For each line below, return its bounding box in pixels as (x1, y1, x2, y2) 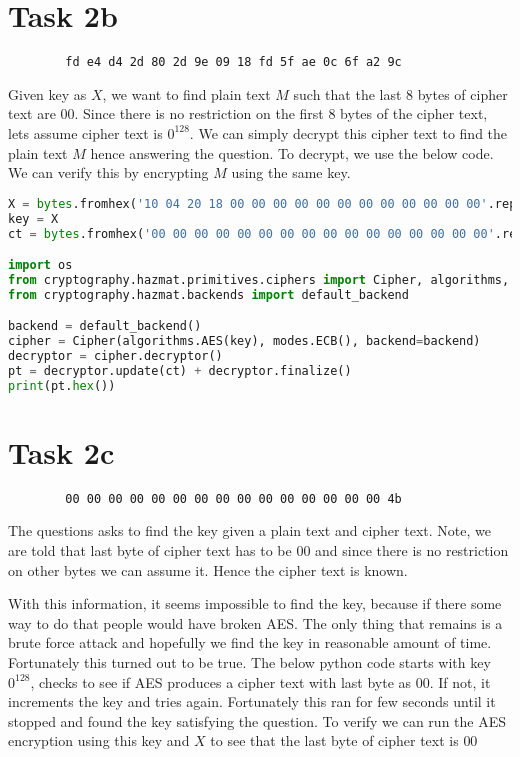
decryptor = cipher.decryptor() (8, 349, 223, 364)
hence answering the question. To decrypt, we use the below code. (90, 142, 494, 163)
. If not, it (429, 671, 491, 692)
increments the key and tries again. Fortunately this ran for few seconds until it (8, 691, 496, 712)
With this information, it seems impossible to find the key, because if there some (8, 593, 502, 614)
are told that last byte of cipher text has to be (8, 540, 292, 561)
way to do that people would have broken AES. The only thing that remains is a (8, 612, 503, 633)
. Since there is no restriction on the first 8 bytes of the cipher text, (74, 103, 488, 124)
